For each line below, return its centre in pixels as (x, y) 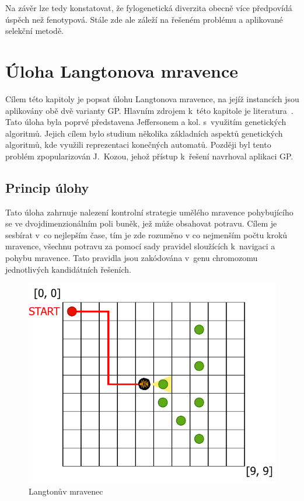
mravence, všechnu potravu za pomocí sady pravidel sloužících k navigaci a (140, 246)
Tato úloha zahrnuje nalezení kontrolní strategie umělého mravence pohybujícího (149, 212)
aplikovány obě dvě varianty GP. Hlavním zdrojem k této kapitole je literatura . (149, 110)
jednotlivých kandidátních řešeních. (68, 269)
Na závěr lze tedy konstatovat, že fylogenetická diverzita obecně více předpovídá (149, 8)
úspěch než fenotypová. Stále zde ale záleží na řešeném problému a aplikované (144, 19)
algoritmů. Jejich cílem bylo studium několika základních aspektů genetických (144, 133)
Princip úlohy (47, 187)
